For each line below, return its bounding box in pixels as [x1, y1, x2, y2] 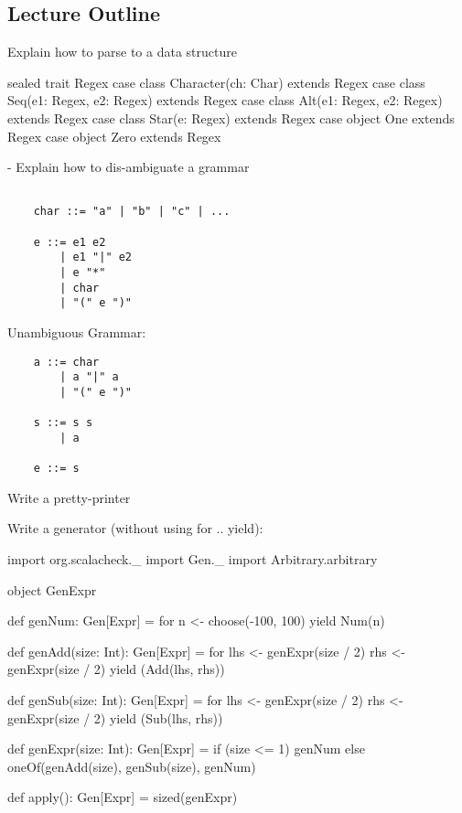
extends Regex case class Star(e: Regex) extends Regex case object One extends [7, 108, 455, 127]
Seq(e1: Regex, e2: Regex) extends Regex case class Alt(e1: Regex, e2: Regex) [7, 91, 443, 110]
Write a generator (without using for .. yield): [7, 519, 263, 538]
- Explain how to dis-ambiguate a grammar [7, 157, 250, 177]
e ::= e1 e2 [33, 235, 106, 249]
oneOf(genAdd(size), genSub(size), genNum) [7, 756, 256, 776]
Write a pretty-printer [7, 487, 131, 507]
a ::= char [33, 355, 100, 369]
